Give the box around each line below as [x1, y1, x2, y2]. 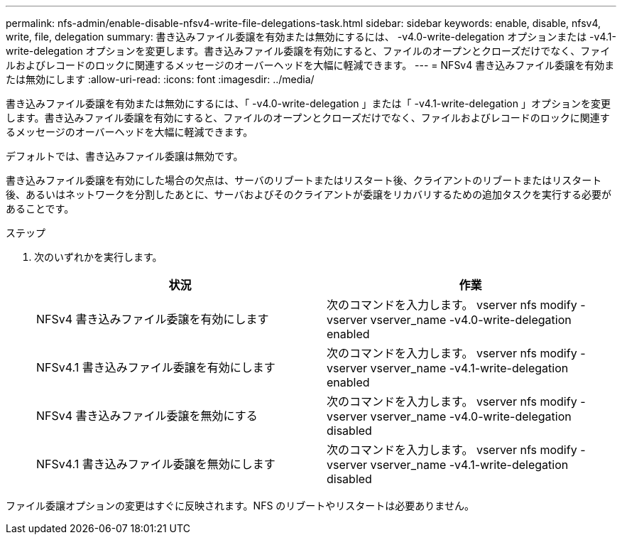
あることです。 [6, 202, 75, 215]
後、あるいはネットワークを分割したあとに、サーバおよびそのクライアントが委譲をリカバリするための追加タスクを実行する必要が [6, 188, 611, 200]
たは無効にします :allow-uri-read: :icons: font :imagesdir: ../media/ [6, 73, 315, 85]
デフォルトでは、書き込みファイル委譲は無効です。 [6, 150, 244, 162]
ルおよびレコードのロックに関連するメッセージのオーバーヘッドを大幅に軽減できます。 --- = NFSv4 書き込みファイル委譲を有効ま [6, 59, 615, 71]
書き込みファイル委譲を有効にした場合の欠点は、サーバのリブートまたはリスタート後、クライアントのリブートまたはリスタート [6, 174, 602, 186]
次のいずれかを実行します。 [34, 251, 163, 263]
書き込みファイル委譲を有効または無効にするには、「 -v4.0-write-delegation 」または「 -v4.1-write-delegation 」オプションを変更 [6, 97, 611, 109]
